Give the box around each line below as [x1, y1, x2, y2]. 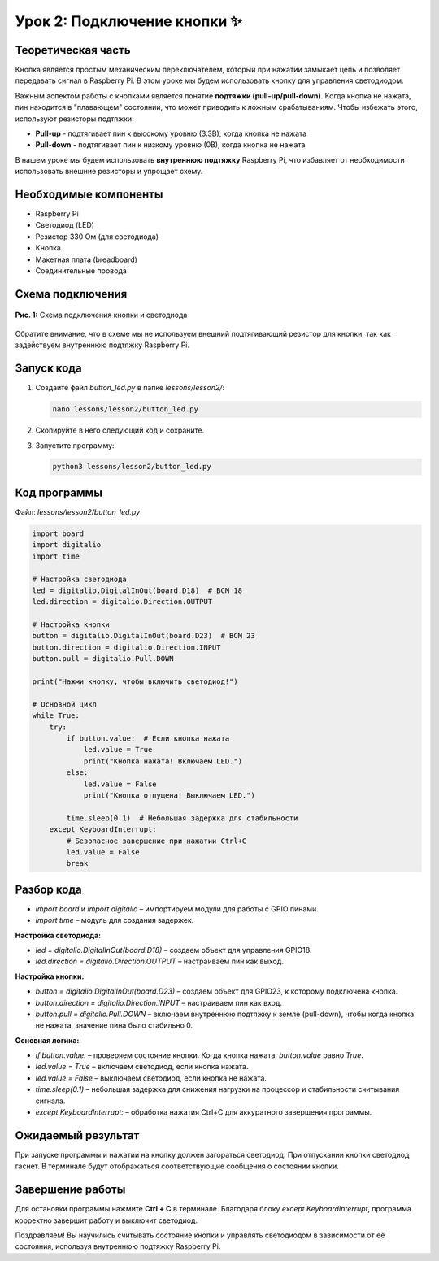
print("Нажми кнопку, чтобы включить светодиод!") [32, 677, 239, 686]
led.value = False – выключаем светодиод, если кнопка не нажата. [35, 1073, 267, 1083]
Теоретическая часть [15, 43, 131, 57]
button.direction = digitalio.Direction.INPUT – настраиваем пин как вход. [35, 998, 283, 1007]
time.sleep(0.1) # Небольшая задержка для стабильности [66, 813, 298, 823]
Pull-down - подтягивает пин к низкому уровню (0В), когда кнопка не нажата [35, 140, 306, 150]
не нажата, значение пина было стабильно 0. [35, 1020, 193, 1030]
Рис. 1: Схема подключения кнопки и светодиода [15, 310, 188, 320]
